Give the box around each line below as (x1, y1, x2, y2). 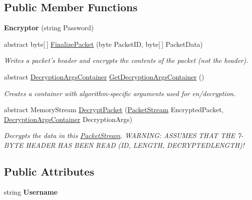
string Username (4, 186, 58, 197)
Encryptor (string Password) (4, 22, 94, 33)
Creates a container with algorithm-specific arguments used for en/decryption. (4, 88, 236, 98)
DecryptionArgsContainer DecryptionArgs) (4, 114, 133, 124)
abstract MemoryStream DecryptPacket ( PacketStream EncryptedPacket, (4, 104, 224, 115)
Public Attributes (4, 163, 95, 179)
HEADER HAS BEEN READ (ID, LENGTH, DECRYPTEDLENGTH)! (25, 140, 245, 150)
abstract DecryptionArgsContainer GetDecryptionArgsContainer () (4, 71, 204, 81)
